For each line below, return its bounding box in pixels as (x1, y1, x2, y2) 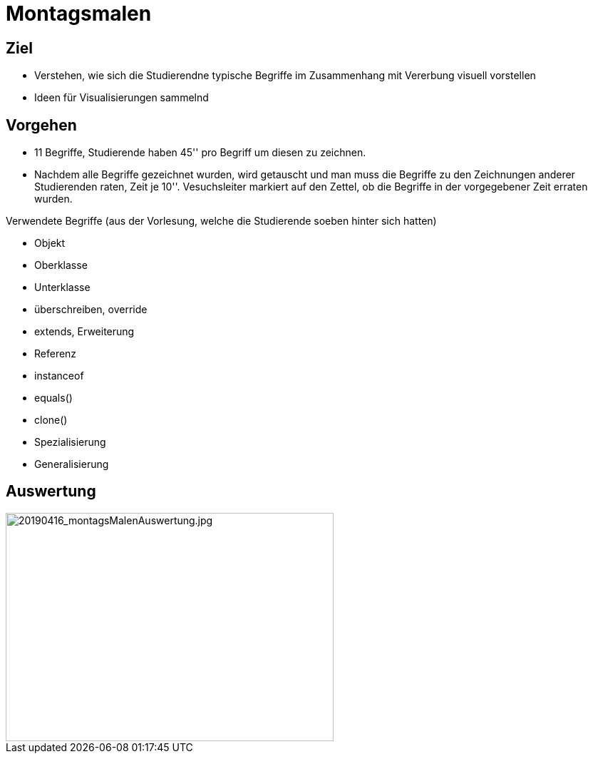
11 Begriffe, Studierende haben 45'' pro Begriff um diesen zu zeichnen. (34, 146, 366, 159)
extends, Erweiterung (34, 325, 135, 338)
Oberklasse (34, 259, 88, 272)
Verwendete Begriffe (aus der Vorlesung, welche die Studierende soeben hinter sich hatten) (6, 215, 437, 228)
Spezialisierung (34, 436, 106, 449)
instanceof (34, 370, 84, 382)
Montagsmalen (6, 1, 152, 26)
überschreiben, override (34, 303, 148, 316)
